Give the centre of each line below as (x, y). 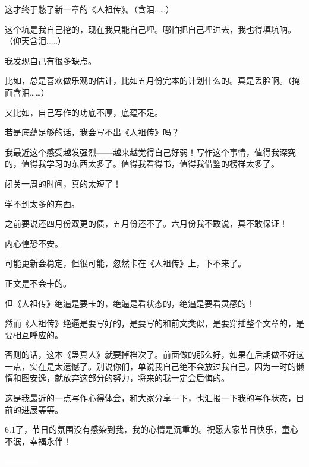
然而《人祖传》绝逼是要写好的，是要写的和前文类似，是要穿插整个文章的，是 (154, 323)
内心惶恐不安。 (34, 243)
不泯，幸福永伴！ (38, 441)
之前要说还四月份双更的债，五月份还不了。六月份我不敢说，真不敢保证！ (146, 223)
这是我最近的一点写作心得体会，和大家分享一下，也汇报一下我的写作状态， (150, 398)
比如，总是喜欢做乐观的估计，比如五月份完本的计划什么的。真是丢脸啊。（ (148, 80)
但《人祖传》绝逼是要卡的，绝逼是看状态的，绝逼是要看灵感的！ (130, 303)
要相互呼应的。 (34, 334)
